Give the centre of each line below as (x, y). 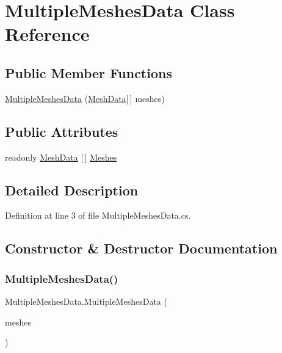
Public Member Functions (89, 72)
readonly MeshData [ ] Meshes (61, 157)
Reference (47, 34)
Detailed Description (72, 190)
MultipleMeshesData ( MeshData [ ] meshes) (85, 98)
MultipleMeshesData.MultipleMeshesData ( (86, 301)
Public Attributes (62, 131)
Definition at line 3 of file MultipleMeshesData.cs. (98, 215)
